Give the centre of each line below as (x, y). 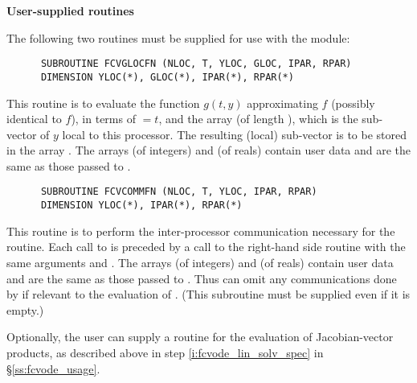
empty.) (25, 309)
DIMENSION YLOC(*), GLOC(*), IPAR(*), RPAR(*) (167, 77)
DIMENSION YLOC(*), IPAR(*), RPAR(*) (141, 206)
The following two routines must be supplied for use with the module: (178, 37)
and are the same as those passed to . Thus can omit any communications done (202, 278)
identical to (34, 119)
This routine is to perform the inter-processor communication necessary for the (201, 231)
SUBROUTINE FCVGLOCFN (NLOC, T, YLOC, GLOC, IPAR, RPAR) (196, 64)
